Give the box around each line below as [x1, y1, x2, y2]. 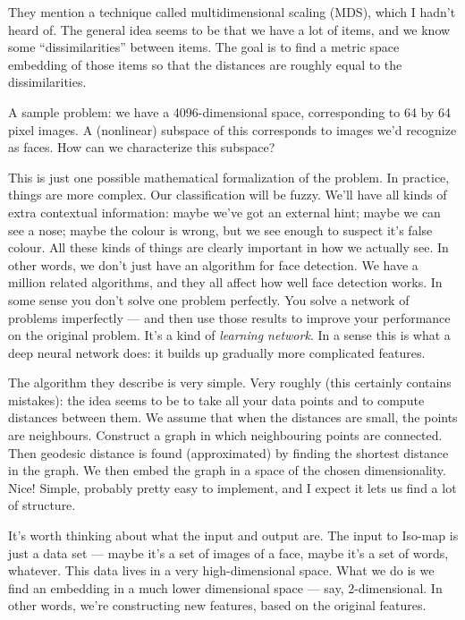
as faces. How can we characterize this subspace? [8, 138, 275, 157]
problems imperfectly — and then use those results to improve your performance [8, 308, 451, 327]
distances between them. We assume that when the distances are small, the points [8, 408, 458, 427]
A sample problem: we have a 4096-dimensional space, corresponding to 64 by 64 [8, 102, 452, 121]
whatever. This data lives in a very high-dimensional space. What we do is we [8, 561, 435, 580]
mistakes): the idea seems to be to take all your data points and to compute [8, 390, 425, 409]
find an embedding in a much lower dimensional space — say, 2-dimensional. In [8, 578, 443, 597]
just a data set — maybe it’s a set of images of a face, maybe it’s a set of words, [8, 543, 449, 562]
